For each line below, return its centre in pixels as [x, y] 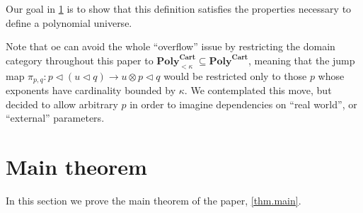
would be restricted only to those [235, 75]
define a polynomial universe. [69, 22]
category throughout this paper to [80, 60]
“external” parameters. [55, 118]
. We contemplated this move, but [258, 90]
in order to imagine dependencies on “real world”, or [243, 104]
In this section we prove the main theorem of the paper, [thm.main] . [154, 200]
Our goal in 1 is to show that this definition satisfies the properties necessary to [179, 8]
